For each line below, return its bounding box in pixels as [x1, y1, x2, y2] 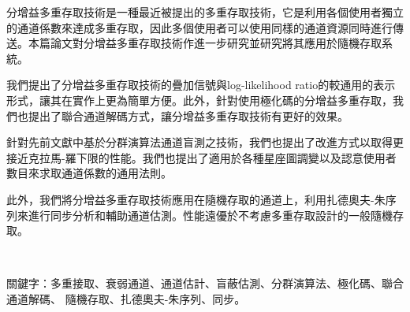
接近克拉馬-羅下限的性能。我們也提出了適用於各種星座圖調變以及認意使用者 [6, 149, 397, 165]
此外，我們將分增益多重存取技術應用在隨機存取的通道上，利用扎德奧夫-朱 [6, 191, 386, 207]
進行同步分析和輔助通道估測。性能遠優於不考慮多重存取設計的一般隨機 [28, 206, 393, 223]
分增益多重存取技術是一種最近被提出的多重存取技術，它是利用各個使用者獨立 [6, 4, 404, 20]
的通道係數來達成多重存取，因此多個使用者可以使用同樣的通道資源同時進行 [6, 19, 393, 35]
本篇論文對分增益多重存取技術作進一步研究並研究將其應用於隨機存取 [28, 35, 382, 51]
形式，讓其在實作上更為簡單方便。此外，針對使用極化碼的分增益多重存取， [6, 91, 393, 108]
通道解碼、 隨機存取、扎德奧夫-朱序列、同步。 [6, 290, 246, 306]
